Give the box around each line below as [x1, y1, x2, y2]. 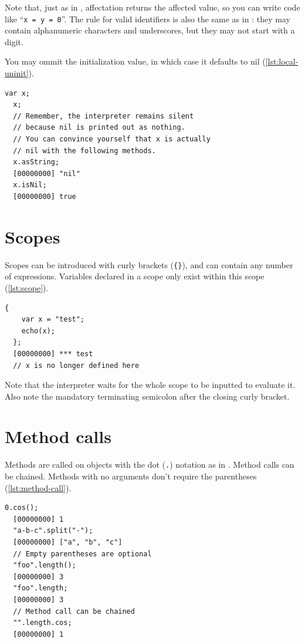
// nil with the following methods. [13, 146, 156, 155]
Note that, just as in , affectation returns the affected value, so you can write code [5, 1, 300, 13]
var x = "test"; [21, 315, 85, 324]
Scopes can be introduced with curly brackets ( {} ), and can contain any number [5, 258, 293, 271]
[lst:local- [265, 55, 299, 67]
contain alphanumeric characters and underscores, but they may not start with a [5, 24, 295, 36]
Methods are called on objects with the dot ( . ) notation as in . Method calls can [5, 458, 294, 471]
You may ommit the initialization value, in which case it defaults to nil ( [5, 55, 266, 67]
